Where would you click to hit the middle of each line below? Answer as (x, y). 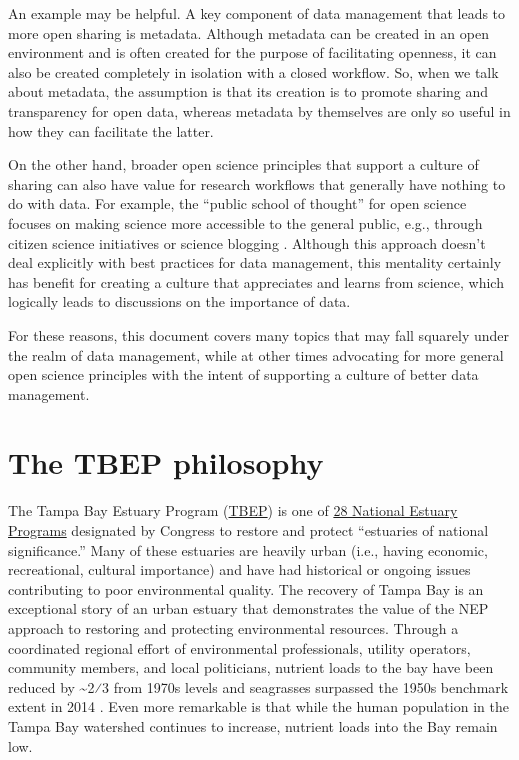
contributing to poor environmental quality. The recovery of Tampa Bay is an (246, 588)
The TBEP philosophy (166, 462)
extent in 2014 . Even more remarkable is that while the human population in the (258, 706)
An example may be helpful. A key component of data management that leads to (257, 13)
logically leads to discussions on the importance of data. (179, 301)
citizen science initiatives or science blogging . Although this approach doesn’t (247, 242)
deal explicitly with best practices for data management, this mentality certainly (255, 262)
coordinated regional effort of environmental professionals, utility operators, (239, 647)
